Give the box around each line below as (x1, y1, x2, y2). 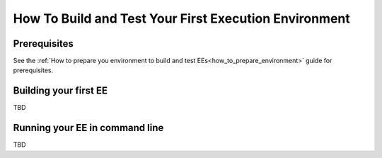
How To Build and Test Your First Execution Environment (13, 11, 350, 26)
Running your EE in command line (13, 122, 164, 134)
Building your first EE (13, 85, 108, 97)
